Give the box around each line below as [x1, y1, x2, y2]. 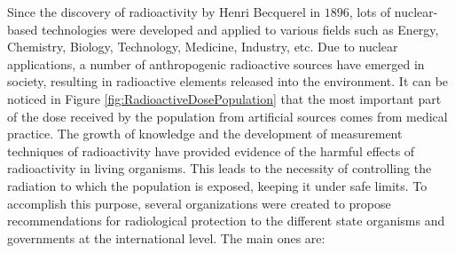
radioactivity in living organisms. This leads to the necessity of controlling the [7, 159, 432, 178]
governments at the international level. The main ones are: [7, 228, 326, 247]
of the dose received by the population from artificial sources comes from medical [7, 107, 448, 125]
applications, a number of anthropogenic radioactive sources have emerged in [7, 54, 425, 73]
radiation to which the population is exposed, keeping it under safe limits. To [7, 176, 428, 194]
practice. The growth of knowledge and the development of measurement [7, 124, 403, 143]
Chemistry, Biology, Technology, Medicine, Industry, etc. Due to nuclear [7, 37, 398, 56]
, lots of [349, 3, 391, 20]
